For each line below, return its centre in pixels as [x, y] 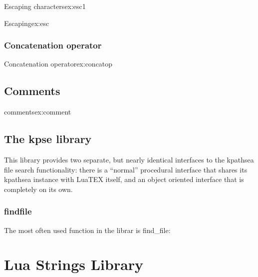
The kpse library [48, 139]
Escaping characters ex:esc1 [45, 6]
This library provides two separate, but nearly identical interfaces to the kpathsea [129, 159]
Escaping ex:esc [27, 23]
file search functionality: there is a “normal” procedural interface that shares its [126, 169]
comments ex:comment [38, 112]
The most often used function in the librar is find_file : [87, 230]
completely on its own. [38, 189]
